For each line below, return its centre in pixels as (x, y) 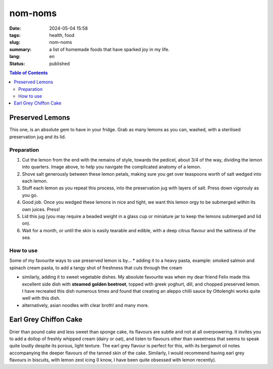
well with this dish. (41, 298)
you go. (30, 195)
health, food (62, 35)
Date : (15, 28)
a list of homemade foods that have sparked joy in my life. (109, 49)
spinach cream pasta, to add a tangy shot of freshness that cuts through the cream (96, 268)
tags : (15, 35)
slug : (15, 42)
